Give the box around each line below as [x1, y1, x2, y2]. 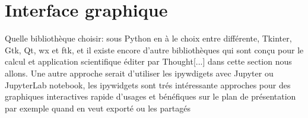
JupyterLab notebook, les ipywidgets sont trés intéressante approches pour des [5, 78, 291, 91]
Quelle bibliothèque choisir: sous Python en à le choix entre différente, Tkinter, [5, 32, 292, 44]
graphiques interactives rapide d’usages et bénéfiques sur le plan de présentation [5, 90, 296, 103]
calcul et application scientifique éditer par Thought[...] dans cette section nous [5, 55, 292, 68]
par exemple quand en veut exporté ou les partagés [5, 101, 190, 114]
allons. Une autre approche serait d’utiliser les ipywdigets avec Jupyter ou [5, 66, 274, 79]
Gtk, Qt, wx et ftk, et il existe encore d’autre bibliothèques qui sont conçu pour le [5, 43, 304, 56]
